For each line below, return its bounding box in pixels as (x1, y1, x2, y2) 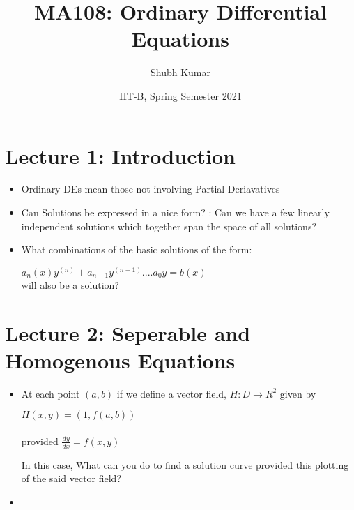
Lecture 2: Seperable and (5, 318, 251, 347)
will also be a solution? (21, 277, 119, 292)
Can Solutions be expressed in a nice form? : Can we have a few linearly (21, 205, 330, 220)
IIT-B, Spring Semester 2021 (119, 88, 242, 103)
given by (279, 386, 316, 400)
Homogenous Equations (5, 345, 236, 374)
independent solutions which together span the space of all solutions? (21, 218, 317, 233)
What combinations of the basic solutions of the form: (21, 242, 252, 257)
